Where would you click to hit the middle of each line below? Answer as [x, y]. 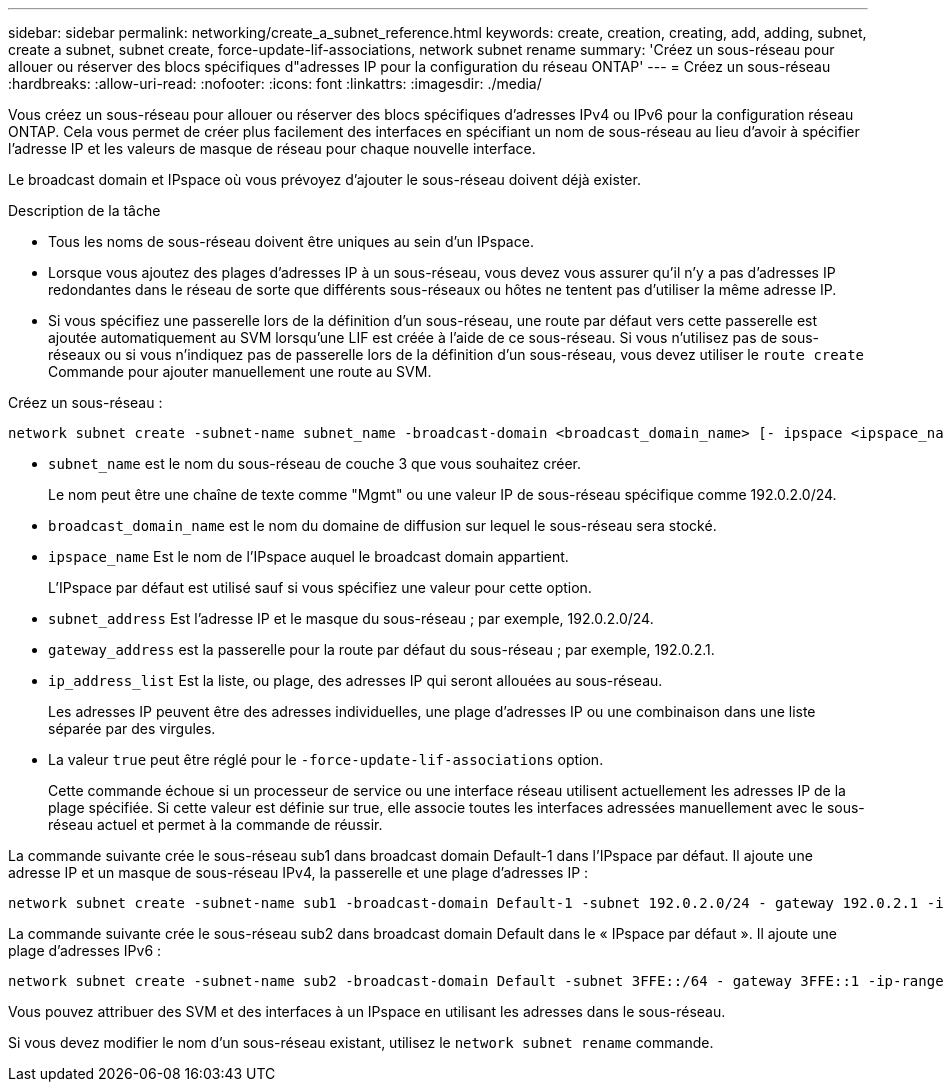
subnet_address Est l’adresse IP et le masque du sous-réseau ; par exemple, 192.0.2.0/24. [351, 618]
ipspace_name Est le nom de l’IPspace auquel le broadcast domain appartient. [308, 556]
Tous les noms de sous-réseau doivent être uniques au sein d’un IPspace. [291, 241]
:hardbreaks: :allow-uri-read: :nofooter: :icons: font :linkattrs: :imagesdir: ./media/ [275, 83]
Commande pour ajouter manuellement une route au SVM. [240, 371]
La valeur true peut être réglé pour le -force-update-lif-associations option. [326, 759]
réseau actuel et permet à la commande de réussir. [215, 824]
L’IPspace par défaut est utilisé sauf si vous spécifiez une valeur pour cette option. [320, 587]
